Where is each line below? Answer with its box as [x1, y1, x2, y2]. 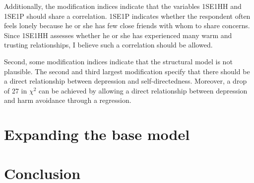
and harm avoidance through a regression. [4, 95, 131, 105]
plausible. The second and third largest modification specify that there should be [4, 66, 250, 76]
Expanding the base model [4, 124, 190, 144]
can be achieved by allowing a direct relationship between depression [39, 85, 248, 95]
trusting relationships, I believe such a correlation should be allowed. [4, 40, 213, 50]
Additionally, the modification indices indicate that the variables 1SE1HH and [4, 1, 242, 11]
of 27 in [4, 85, 27, 95]
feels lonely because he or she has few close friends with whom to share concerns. [4, 20, 250, 31]
